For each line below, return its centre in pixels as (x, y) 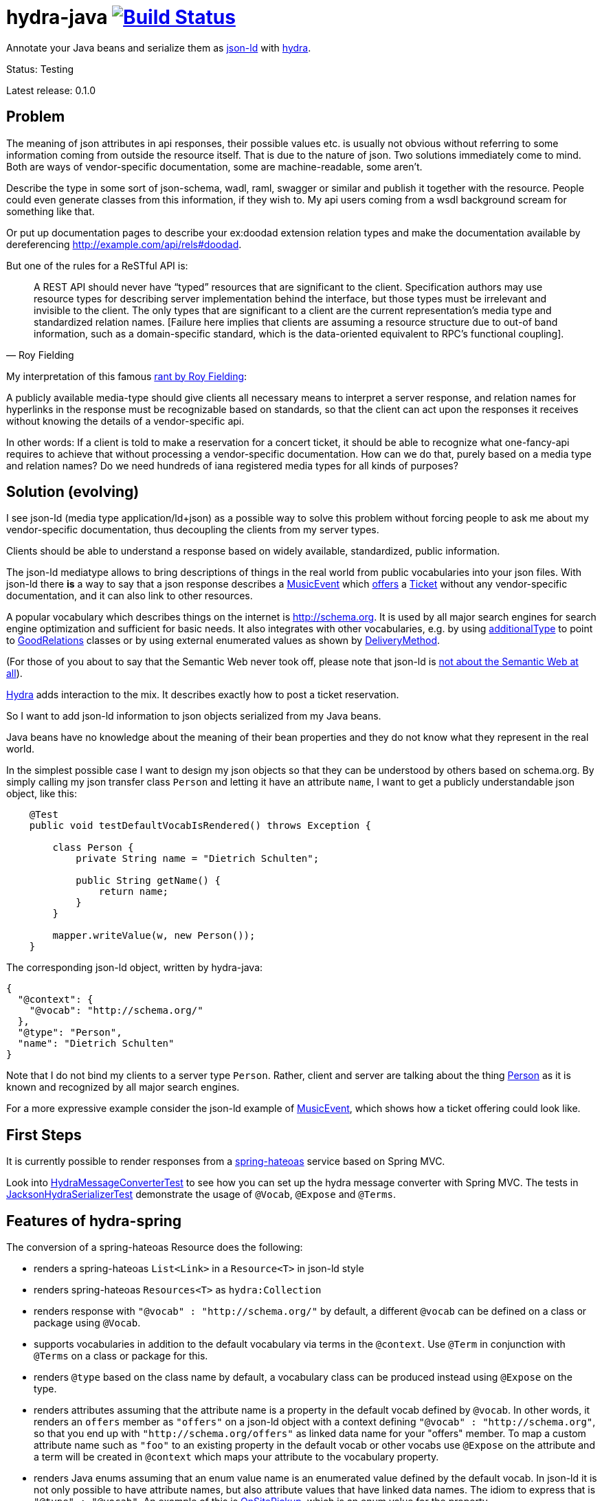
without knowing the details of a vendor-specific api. (125, 421)
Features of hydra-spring (94, 1221)
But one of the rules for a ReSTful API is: (97, 265)
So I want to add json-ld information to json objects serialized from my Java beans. (194, 716)
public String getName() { (148, 881)
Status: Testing (40, 69)
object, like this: (42, 794)
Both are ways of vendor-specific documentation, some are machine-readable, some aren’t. (214, 166)
